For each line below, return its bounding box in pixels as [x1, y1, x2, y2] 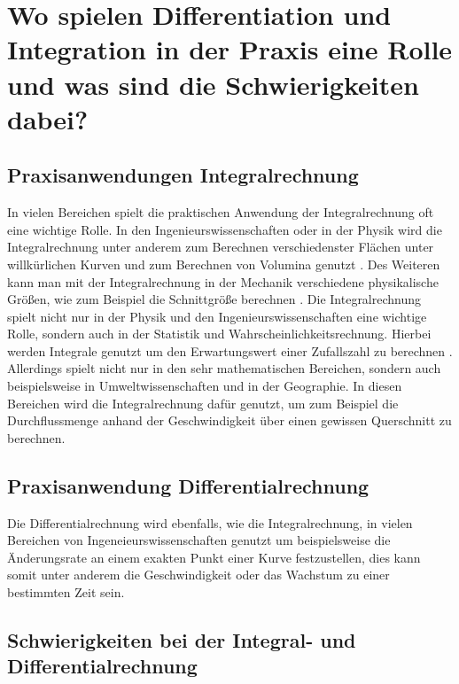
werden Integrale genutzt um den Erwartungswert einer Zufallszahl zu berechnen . [7, 341, 453, 360]
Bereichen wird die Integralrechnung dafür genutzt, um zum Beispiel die [7, 393, 399, 412]
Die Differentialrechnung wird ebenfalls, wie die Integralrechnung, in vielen [7, 513, 413, 532]
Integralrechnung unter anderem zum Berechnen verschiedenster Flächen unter [7, 237, 434, 256]
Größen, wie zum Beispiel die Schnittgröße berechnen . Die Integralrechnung [7, 290, 422, 308]
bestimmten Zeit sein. [7, 583, 125, 602]
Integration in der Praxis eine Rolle [7, 31, 453, 67]
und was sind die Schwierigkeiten [7, 66, 419, 102]
